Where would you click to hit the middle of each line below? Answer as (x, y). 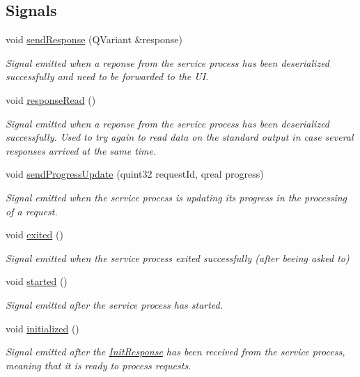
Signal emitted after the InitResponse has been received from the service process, (175, 352)
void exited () (34, 234)
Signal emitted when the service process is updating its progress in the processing (177, 197)
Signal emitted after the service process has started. (115, 304)
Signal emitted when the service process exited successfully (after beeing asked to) (178, 257)
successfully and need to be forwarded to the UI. (107, 76)
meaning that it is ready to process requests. (99, 365)
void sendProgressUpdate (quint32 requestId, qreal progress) (135, 174)
